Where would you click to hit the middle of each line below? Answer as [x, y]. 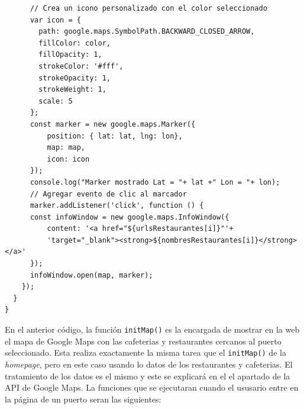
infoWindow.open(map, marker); [91, 275]
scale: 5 [56, 101]
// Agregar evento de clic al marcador [108, 194]
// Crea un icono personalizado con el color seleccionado [148, 8]
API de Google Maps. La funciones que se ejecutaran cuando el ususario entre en [152, 387]
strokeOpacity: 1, [75, 78]
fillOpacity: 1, [70, 55]
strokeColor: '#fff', [81, 66]
